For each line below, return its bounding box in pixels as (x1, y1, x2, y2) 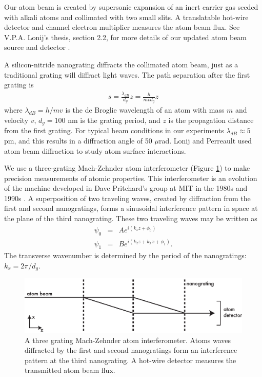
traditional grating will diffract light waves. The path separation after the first (4, 69, 250, 80)
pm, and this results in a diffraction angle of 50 (4, 135, 152, 146)
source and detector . (4, 42, 70, 52)
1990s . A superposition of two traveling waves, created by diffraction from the (4, 192, 251, 203)
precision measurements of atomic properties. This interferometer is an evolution (4, 172, 257, 183)
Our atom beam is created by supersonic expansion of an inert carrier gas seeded (4, 2, 258, 12)
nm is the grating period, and (68, 114, 160, 125)
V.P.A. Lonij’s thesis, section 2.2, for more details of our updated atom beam (4, 31, 247, 42)
